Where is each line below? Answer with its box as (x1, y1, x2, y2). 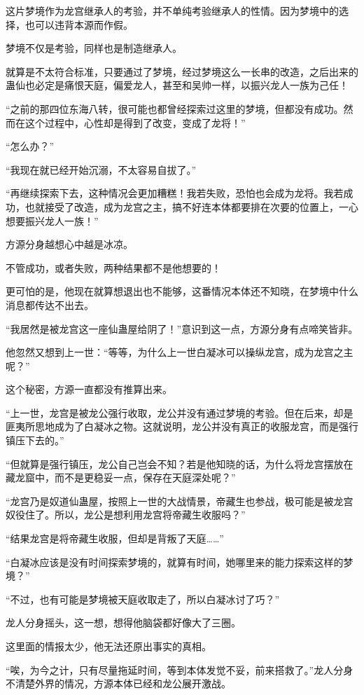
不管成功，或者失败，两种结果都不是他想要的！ (6, 260, 221, 275)
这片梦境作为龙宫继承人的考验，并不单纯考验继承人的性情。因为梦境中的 (6, 4, 339, 18)
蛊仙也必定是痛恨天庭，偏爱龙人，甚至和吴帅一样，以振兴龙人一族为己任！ (6, 78, 349, 92)
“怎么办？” (6, 139, 55, 153)
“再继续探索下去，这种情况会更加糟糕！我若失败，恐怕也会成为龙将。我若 (6, 186, 344, 200)
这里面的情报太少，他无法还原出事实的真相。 (6, 639, 211, 653)
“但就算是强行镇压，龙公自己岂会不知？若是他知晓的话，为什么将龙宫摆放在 (6, 456, 353, 471)
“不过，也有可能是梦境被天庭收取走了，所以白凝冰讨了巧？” (6, 591, 280, 606)
